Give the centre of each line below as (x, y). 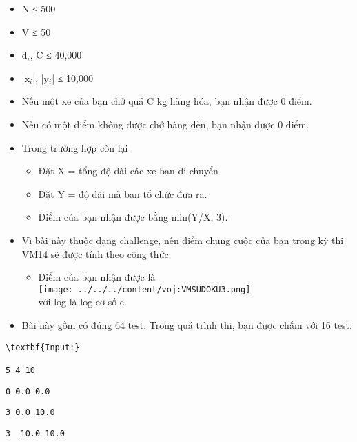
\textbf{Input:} (43, 347)
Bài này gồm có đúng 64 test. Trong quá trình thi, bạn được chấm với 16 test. (187, 324)
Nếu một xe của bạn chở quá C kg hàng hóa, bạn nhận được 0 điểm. (167, 101)
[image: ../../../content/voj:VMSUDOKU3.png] (144, 289)
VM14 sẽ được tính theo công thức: (96, 253)
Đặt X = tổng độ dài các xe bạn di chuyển (128, 171)
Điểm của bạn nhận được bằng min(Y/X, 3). (133, 217)
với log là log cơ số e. (82, 302)
